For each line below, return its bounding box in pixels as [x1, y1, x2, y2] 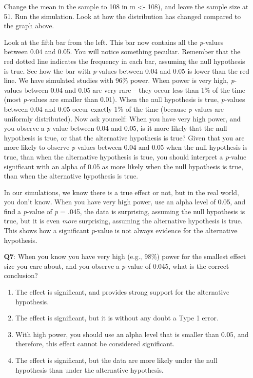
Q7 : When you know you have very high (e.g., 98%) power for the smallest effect [4, 251, 246, 261]
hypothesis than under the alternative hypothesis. [15, 364, 164, 375]
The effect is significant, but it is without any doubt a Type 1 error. [15, 313, 218, 323]
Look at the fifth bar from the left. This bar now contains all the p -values [4, 37, 224, 47]
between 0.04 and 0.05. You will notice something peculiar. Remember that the [4, 46, 240, 57]
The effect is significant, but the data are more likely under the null [15, 355, 217, 365]
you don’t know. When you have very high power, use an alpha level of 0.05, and [4, 197, 246, 207]
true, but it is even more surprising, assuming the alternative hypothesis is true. [4, 216, 243, 226]
